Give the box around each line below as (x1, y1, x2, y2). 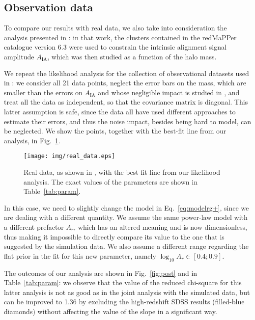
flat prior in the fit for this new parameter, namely (4, 250, 156, 261)
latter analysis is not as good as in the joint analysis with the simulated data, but (4, 287, 250, 297)
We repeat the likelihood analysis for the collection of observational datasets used (4, 68, 249, 78)
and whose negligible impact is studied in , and (98, 87, 240, 97)
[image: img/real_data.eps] (24, 153, 115, 160)
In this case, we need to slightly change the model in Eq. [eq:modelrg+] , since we (4, 202, 249, 213)
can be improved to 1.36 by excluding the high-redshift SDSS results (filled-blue (4, 296, 245, 307)
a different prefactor (4, 221, 64, 232)
